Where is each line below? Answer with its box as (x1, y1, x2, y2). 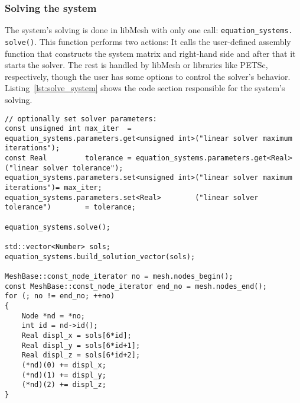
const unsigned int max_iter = (5, 124, 132, 133)
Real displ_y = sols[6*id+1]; (21, 341, 141, 350)
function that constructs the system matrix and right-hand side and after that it (5, 47, 296, 59)
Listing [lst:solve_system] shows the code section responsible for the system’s (5, 82, 285, 94)
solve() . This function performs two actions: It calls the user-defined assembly (5, 35, 291, 47)
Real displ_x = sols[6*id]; (21, 331, 132, 340)
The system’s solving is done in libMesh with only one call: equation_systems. (5, 24, 293, 36)
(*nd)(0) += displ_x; (21, 360, 106, 369)
